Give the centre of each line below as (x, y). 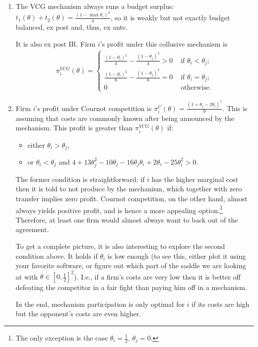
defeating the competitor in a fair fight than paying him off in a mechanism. (131, 287)
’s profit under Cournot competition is (94, 108)
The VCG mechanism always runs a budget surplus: (95, 6)
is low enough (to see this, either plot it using (177, 256)
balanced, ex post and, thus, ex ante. (72, 27)
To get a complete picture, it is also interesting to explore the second (120, 246)
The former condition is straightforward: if (80, 179)
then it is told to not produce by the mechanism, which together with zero (129, 189)
